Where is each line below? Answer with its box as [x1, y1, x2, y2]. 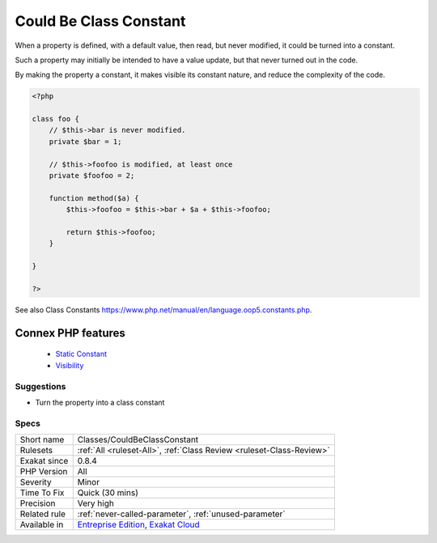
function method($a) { [49, 193, 139, 202]
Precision [19, 498, 56, 509]
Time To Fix [19, 487, 65, 498]
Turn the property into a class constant [35, 397, 165, 407]
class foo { [32, 114, 80, 124]
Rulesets [19, 445, 53, 456]
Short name [19, 434, 65, 445]
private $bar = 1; [49, 137, 122, 146]
